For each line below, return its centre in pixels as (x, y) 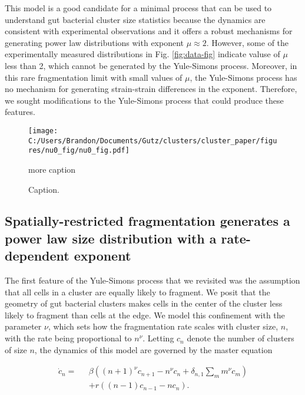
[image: (43, 131)
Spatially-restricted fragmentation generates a (147, 221)
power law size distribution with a (111, 238)
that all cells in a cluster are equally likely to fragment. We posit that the (137, 292)
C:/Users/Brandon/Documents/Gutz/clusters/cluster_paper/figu (153, 141)
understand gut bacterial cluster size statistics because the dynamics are (135, 19)
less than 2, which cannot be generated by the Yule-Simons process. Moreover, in (151, 65)
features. (20, 112)
